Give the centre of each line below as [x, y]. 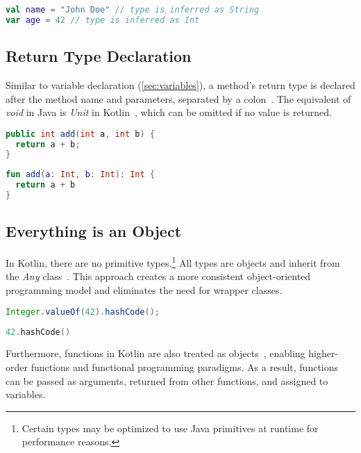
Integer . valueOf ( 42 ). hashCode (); [83, 312]
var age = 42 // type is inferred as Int [103, 20]
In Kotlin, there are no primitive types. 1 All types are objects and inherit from [173, 262]
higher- [324, 353]
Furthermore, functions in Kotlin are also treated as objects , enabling [156, 353]
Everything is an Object [94, 231]
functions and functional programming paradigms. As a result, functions [185, 366]
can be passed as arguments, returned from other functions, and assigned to [167, 380]
